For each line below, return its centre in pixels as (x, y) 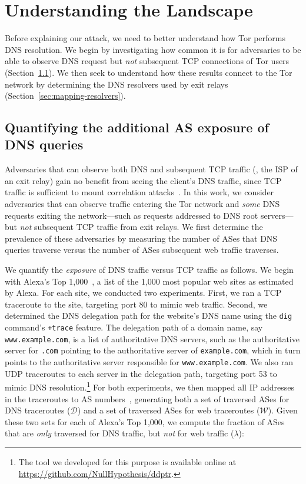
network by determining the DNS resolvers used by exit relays (117, 84)
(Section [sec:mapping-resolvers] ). (65, 96)
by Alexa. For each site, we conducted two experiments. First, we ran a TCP (143, 293)
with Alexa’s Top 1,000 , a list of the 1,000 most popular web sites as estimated (149, 281)
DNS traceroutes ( (38, 410)
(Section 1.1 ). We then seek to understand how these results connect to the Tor (149, 72)
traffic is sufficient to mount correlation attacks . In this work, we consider (139, 192)
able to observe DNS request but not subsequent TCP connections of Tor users (147, 61)
